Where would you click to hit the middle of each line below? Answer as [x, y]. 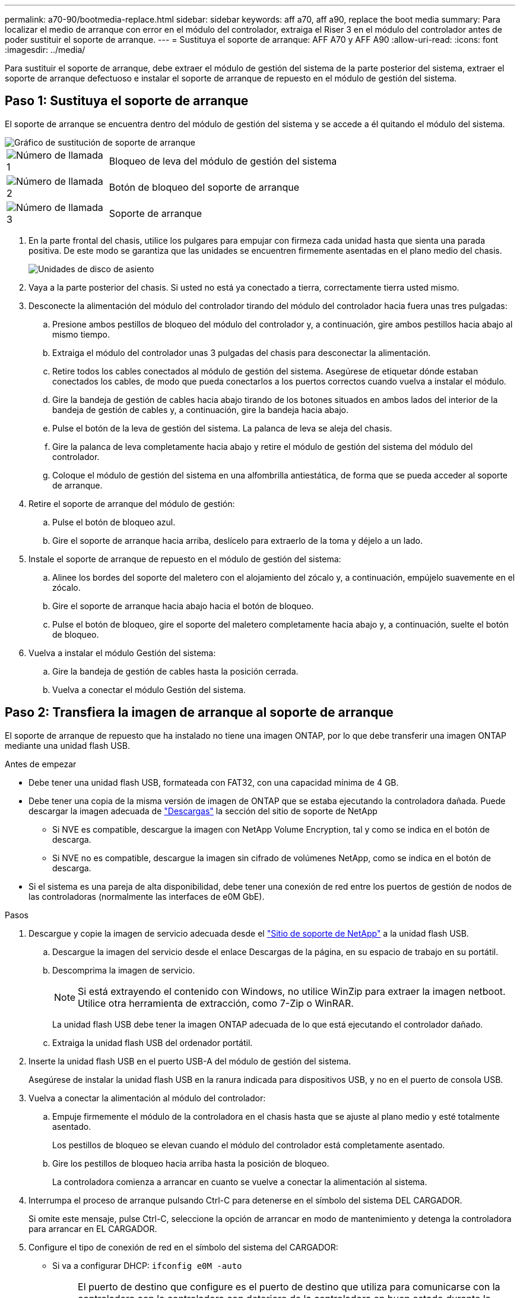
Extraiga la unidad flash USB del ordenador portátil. [153, 1042]
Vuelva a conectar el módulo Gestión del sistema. [149, 689]
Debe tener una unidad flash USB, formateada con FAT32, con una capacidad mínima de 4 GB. [214, 782]
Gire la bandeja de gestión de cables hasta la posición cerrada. [175, 671]
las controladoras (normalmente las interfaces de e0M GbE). [147, 896]
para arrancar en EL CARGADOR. [93, 1228]
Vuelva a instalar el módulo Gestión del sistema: [122, 653]
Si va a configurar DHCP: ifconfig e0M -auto [147, 1265]
